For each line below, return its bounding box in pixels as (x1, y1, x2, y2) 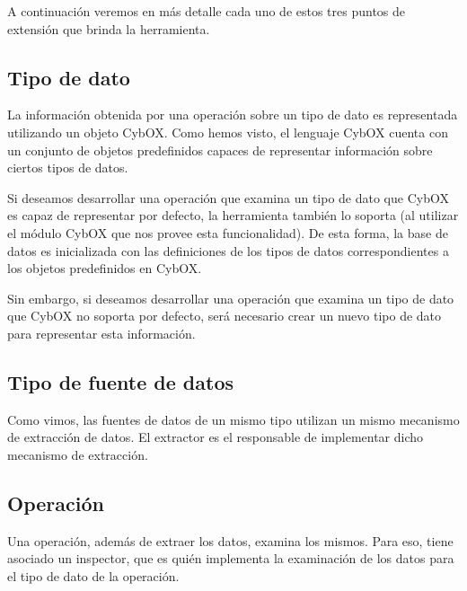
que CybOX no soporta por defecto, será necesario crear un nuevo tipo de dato (7, 306, 442, 325)
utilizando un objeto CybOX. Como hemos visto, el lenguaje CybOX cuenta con (7, 122, 448, 141)
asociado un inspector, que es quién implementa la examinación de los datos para (7, 549, 454, 568)
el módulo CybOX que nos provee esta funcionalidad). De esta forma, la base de (7, 223, 448, 242)
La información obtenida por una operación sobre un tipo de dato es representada (7, 105, 458, 124)
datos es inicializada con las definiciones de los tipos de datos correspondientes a (7, 241, 449, 260)
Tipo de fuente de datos (7, 367, 234, 395)
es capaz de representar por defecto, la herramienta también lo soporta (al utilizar (7, 206, 459, 225)
